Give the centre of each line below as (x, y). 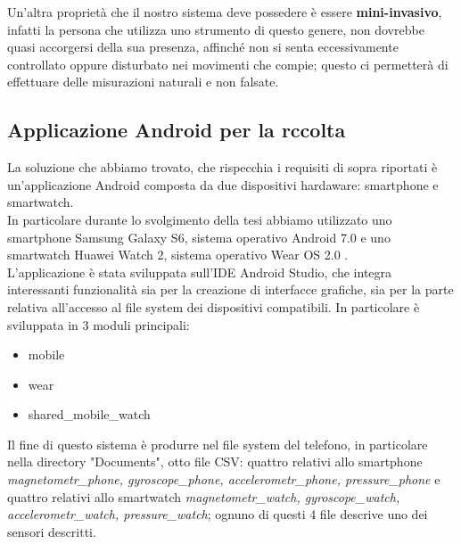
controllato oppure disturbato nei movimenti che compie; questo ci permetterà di (228, 64)
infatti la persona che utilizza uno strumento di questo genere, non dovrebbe (216, 29)
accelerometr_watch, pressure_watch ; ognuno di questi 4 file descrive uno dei (218, 514)
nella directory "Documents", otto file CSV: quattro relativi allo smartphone (215, 462)
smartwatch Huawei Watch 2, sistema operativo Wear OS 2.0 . (178, 255)
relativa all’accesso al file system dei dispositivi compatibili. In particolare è (214, 306)
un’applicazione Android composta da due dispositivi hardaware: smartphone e (223, 184)
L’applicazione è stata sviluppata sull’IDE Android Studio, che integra (200, 272)
